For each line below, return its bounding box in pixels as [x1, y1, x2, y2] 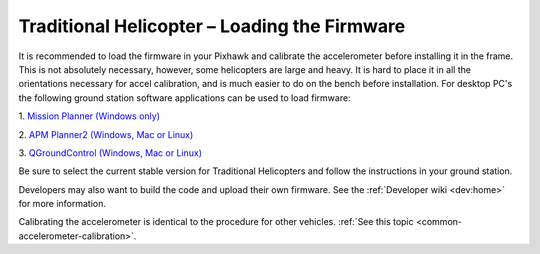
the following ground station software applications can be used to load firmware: [18, 91, 351, 104]
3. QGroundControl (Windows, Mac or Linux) [18, 146, 202, 159]
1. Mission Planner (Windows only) [18, 110, 160, 122]
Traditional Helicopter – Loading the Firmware [18, 15, 406, 37]
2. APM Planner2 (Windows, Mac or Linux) [18, 128, 194, 140]
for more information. [18, 198, 107, 210]
